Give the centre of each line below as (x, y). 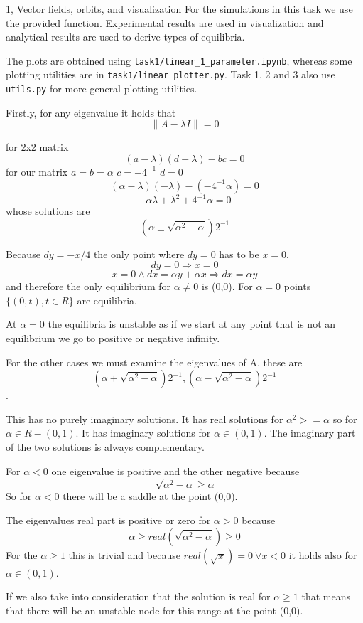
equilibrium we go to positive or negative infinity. (113, 338)
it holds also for (323, 554)
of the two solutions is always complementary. (105, 446)
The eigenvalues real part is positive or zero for (108, 520)
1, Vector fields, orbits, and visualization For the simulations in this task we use (179, 9)
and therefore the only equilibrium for (88, 286)
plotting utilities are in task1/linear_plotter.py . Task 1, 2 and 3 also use (170, 74)
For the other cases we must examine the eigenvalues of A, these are (154, 362)
